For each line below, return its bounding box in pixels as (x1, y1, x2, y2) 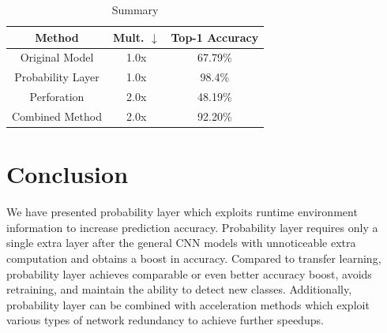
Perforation (29, 88, 85, 105)
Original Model (20, 49, 94, 65)
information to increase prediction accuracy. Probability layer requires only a (6, 219, 378, 235)
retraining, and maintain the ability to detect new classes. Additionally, (6, 281, 352, 297)
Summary (111, 2, 159, 17)
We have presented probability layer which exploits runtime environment (6, 204, 358, 220)
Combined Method (12, 107, 102, 124)
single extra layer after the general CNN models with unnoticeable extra (6, 234, 356, 251)
